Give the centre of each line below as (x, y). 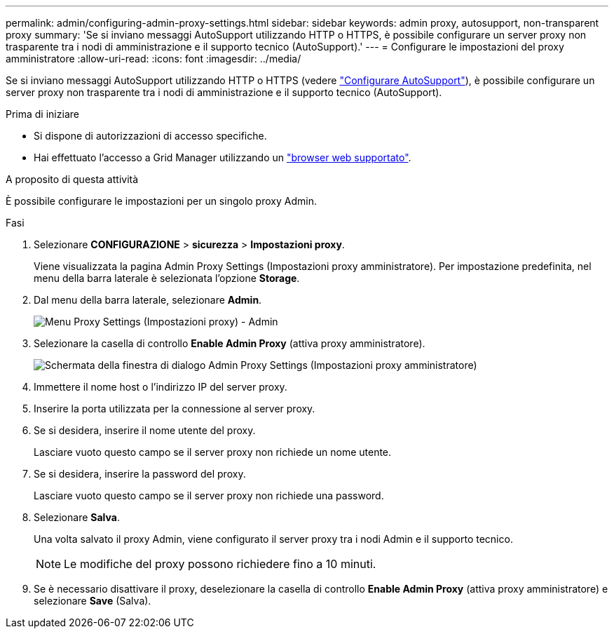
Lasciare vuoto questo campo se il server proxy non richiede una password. (209, 495)
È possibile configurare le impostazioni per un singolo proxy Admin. (161, 201)
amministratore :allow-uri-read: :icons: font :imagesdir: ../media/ (153, 59)
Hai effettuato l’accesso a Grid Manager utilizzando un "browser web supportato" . (223, 157)
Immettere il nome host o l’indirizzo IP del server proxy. (161, 387)
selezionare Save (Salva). (93, 601)
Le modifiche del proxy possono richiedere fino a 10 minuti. (220, 564)
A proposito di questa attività (72, 179)
